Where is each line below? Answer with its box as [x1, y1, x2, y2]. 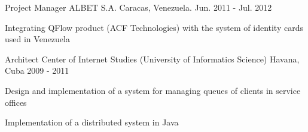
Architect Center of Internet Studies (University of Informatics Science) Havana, [5, 52, 300, 65]
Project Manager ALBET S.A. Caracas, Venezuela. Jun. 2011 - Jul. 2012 [5, 1, 272, 13]
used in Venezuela [5, 33, 70, 45]
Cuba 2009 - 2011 [5, 64, 69, 77]
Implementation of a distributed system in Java [5, 116, 179, 128]
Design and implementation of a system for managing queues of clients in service [5, 84, 301, 96]
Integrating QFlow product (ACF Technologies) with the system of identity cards [5, 21, 303, 33]
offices [5, 96, 27, 108]
